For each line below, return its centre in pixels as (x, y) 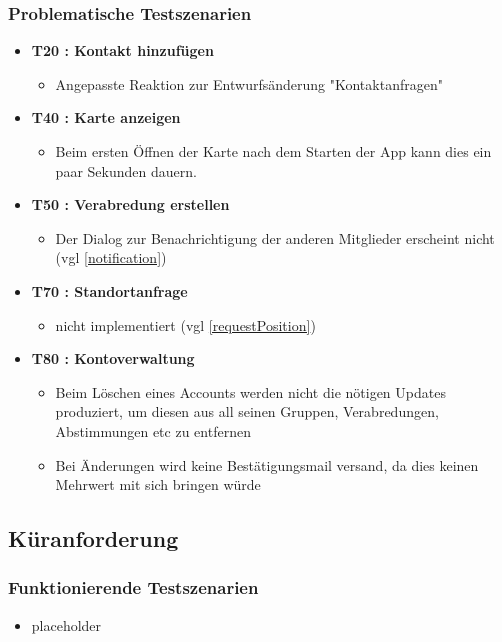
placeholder (66, 624)
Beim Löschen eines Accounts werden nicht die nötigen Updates (250, 391)
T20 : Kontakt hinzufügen (122, 50)
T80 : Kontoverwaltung (113, 358)
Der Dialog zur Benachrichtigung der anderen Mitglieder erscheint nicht (275, 237)
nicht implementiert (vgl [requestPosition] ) (185, 324)
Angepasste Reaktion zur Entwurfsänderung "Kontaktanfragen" (249, 83)
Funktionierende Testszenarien (133, 587)
